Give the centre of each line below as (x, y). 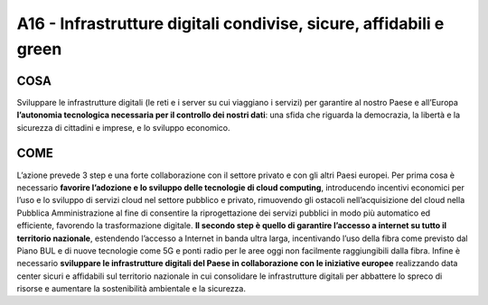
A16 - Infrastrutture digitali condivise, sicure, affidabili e (230, 23)
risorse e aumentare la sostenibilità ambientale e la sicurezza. (131, 289)
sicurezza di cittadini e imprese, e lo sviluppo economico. (123, 127)
